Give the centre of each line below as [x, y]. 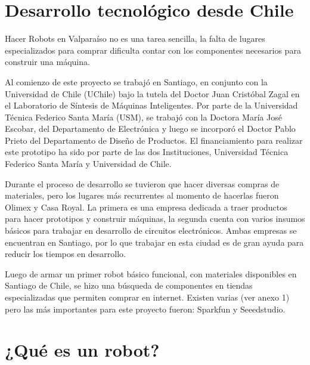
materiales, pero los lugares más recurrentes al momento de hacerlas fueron [142, 195]
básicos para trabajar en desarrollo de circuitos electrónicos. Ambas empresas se [151, 231]
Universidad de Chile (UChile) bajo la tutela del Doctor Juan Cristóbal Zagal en [152, 93]
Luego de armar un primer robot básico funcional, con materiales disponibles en [151, 273]
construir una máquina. [47, 62]
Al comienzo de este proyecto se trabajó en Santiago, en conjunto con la [136, 81]
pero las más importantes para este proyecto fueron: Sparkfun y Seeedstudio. [145, 309]
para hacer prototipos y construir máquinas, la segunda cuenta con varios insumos [155, 219]
